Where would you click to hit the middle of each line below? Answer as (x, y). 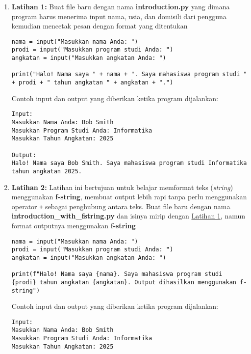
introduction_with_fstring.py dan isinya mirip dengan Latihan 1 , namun (128, 216)
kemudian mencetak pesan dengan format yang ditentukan (100, 26)
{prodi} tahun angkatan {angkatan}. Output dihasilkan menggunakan (124, 282)
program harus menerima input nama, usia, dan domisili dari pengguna (119, 16)
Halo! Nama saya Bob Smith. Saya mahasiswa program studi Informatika (129, 163)
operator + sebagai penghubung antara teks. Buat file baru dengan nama (121, 206)
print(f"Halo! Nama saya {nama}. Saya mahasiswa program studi (117, 274)
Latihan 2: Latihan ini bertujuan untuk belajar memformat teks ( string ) (122, 187)
